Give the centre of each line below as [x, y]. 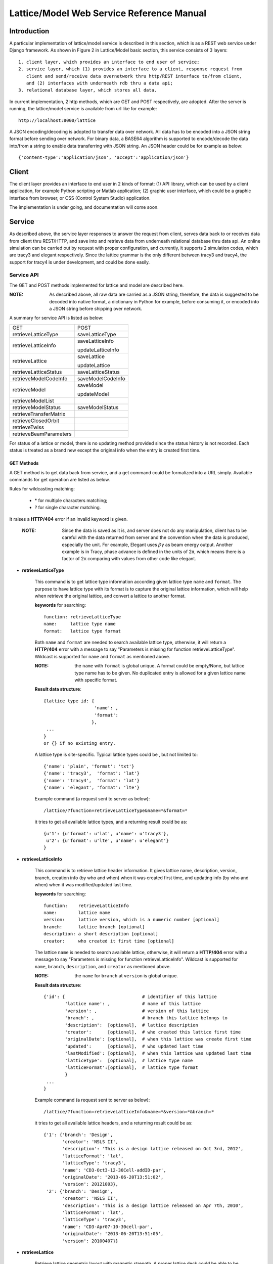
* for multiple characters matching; [71, 500]
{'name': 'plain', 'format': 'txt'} [89, 766]
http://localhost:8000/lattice [57, 120]
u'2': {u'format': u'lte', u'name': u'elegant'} [108, 840]
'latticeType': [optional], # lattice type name [129, 1060]
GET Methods [24, 463]
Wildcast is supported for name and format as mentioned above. [102, 656]
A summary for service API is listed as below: [56, 318]
